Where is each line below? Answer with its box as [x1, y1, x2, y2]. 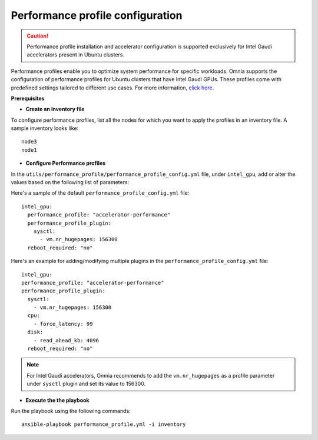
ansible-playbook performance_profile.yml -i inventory [21, 421, 186, 428]
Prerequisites [11, 95, 45, 102]
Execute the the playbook [25, 396, 90, 404]
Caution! [26, 32, 49, 39]
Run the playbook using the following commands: [11, 408, 131, 414]
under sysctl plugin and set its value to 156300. [26, 380, 146, 388]
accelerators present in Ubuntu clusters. [26, 51, 125, 58]
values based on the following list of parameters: [11, 179, 130, 186]
